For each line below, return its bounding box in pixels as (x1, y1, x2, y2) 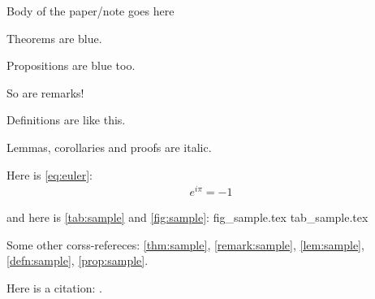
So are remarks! (6, 84, 84, 101)
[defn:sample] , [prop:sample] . (6, 252, 149, 269)
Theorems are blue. (6, 29, 102, 46)
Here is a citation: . (6, 279, 102, 297)
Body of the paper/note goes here (6, 2, 175, 19)
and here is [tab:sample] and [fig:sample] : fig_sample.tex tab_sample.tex (6, 209, 369, 226)
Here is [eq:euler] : (6, 166, 93, 183)
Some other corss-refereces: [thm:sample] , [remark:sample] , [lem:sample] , (6, 236, 364, 253)
